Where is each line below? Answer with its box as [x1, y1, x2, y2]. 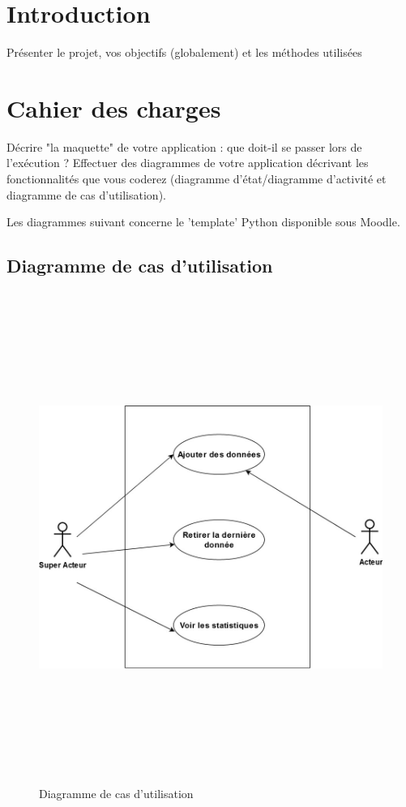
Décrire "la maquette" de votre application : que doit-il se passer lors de [6, 138, 362, 155]
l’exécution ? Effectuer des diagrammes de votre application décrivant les [6, 154, 369, 171]
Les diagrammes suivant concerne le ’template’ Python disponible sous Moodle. [6, 213, 400, 230]
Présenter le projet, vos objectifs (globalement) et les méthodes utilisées [6, 44, 362, 61]
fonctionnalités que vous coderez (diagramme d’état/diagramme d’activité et [6, 170, 387, 187]
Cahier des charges [6, 91, 221, 124]
